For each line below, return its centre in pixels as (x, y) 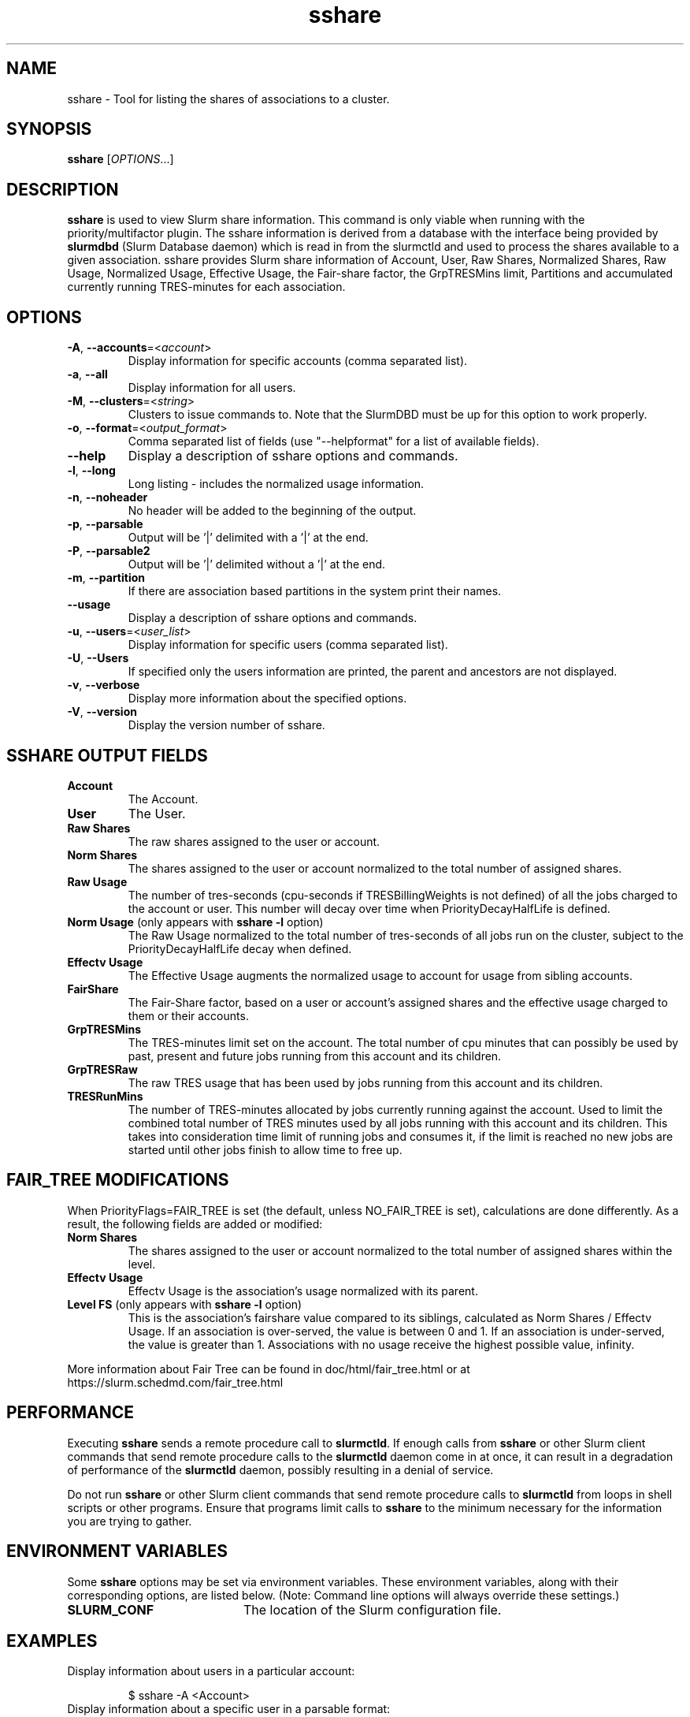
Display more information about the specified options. (267, 698)
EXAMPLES (52, 1641)
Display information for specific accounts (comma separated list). (298, 361)
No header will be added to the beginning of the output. (272, 511)
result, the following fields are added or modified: (195, 1224)
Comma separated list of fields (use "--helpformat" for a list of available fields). (334, 441)
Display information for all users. (212, 388)
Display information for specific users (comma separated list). (288, 645)
